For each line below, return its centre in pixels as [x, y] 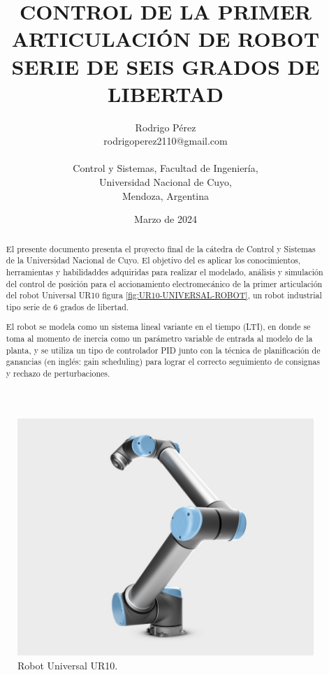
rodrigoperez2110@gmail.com [166, 141]
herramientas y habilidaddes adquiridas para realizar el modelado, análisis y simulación [164, 271]
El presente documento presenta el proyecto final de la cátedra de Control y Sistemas [161, 248]
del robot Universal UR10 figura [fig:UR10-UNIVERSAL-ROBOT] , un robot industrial [164, 295]
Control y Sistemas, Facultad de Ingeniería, [166, 168]
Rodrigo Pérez [166, 127]
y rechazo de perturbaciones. [58, 373]
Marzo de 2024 [166, 219]
